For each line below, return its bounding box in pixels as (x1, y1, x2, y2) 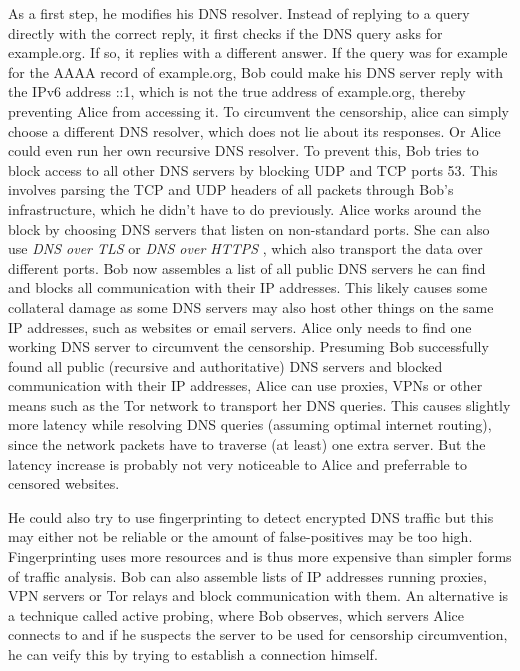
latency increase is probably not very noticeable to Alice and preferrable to (8, 453, 467, 474)
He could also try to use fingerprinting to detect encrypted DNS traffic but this (8, 506, 494, 527)
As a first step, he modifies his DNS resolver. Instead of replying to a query (8, 3, 470, 23)
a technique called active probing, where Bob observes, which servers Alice (8, 604, 465, 625)
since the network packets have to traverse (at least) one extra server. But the (8, 434, 486, 455)
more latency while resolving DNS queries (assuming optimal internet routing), (8, 414, 492, 435)
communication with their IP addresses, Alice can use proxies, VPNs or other (8, 375, 483, 396)
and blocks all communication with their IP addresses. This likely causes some (8, 277, 488, 298)
